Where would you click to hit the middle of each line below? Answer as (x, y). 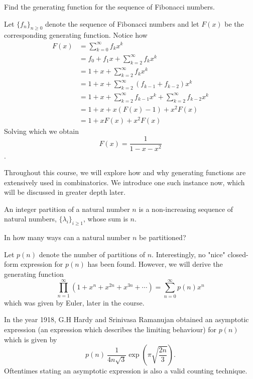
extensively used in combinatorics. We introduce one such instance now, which (124, 182)
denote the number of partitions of (92, 254)
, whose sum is (106, 219)
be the (234, 23)
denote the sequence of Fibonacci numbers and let (122, 23)
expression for (42, 264)
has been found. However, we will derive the (155, 264)
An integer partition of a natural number (67, 209)
